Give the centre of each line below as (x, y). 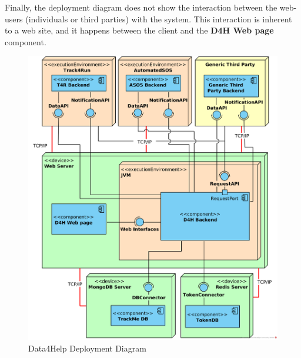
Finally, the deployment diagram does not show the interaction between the (141, 7)
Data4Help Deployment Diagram (87, 348)
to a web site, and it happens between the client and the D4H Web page (139, 30)
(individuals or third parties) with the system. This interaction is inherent (159, 19)
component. (26, 41)
